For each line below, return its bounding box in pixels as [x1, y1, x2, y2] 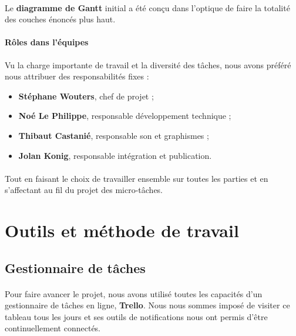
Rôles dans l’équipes [5, 36, 89, 48]
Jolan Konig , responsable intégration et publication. [18, 149, 212, 161]
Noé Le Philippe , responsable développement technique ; [18, 109, 231, 122]
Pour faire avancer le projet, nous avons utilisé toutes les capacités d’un [5, 287, 263, 300]
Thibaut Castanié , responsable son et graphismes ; [18, 129, 209, 141]
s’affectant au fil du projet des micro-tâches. [5, 184, 163, 196]
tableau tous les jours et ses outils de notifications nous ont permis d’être [5, 310, 268, 322]
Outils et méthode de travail [5, 218, 239, 242]
